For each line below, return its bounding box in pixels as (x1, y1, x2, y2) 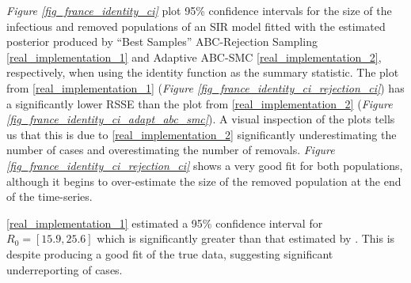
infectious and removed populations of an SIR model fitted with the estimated (6, 17, 386, 34)
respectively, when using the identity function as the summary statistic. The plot (6, 64, 399, 81)
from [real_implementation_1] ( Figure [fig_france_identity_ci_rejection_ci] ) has (6, 79, 405, 96)
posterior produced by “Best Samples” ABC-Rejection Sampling (6, 33, 318, 50)
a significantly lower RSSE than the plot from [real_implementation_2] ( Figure (6, 95, 393, 111)
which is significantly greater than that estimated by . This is (97, 230, 395, 247)
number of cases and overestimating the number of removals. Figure (6, 141, 335, 158)
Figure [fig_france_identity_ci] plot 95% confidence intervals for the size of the (6, 2, 392, 18)
